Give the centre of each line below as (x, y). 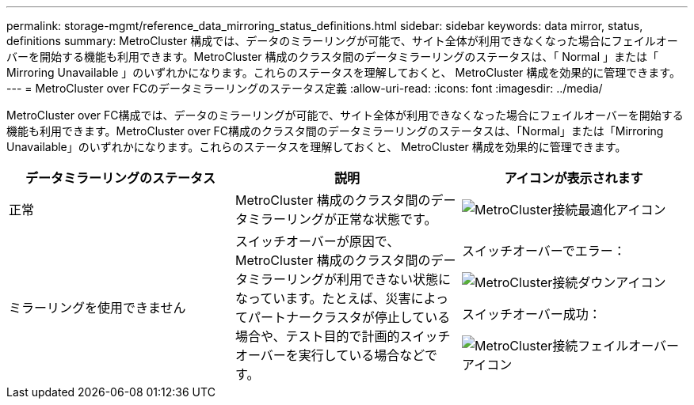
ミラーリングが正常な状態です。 (342, 219)
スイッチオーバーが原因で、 (317, 241)
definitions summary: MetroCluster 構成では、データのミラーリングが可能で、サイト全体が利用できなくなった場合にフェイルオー (342, 41)
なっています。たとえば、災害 (323, 298)
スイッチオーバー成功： (531, 314)
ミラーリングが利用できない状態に (349, 279)
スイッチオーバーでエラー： (543, 251)
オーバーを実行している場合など (330, 355)
